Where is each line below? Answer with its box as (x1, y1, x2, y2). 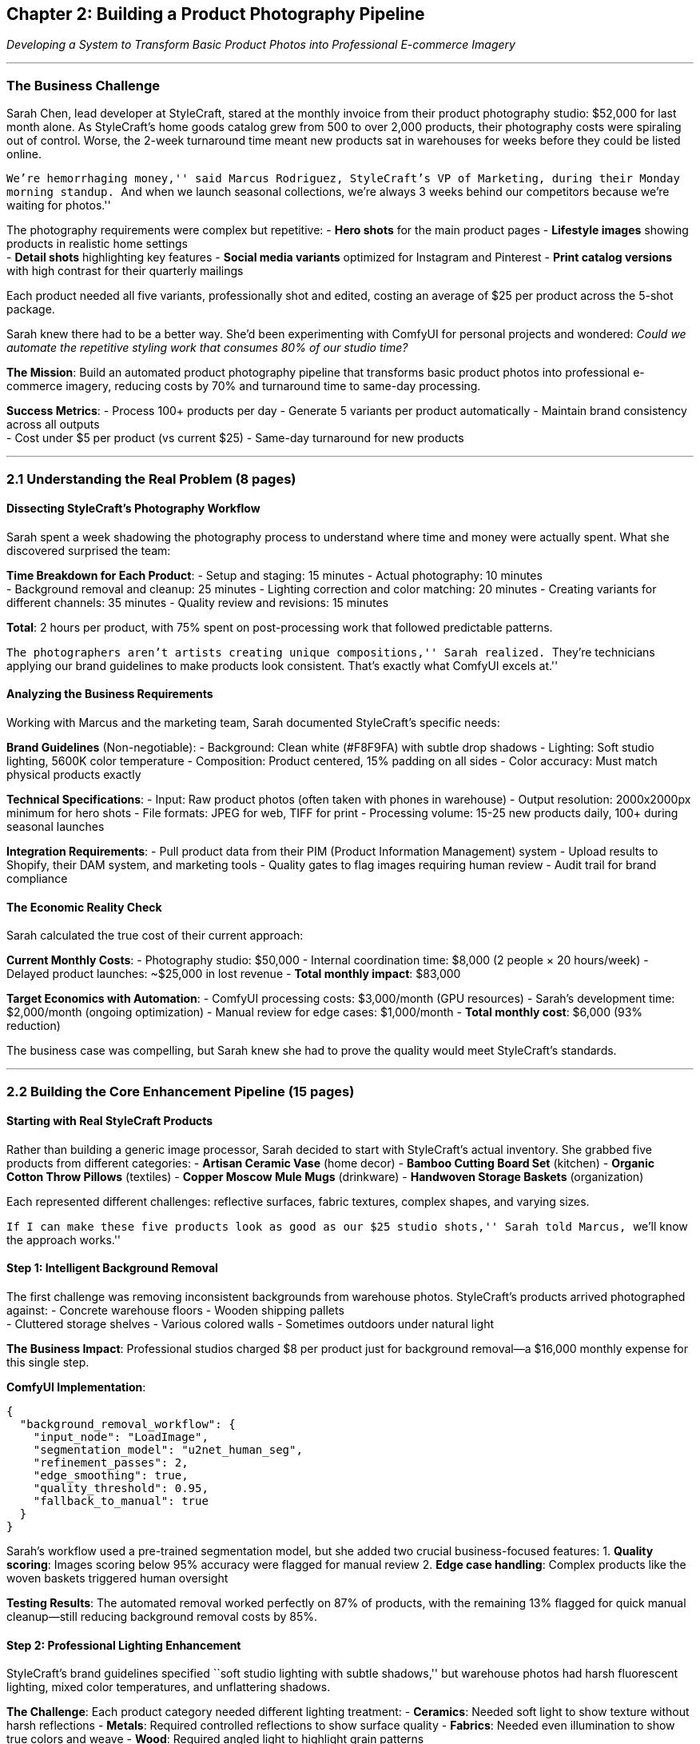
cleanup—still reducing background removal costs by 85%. (6, 1610, 317, 1624)
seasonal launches (6, 819, 105, 833)
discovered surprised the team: (6, 543, 171, 557)
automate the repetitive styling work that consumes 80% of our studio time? (6, 341, 408, 355)
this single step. (6, 1355, 89, 1370)
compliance (6, 871, 68, 885)
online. (6, 147, 42, 162)
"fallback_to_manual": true (33, 1495, 209, 1508)
